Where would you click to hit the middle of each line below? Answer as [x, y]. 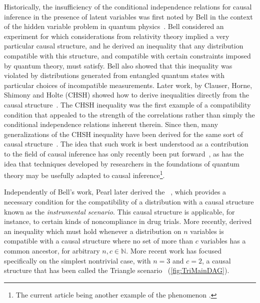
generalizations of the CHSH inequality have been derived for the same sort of [123, 134]
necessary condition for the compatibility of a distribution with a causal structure [129, 201]
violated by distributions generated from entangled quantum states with [114, 75]
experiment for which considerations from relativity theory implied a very [117, 36]
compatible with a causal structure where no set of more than [98, 241]
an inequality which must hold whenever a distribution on [93, 231]
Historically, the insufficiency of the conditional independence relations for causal [128, 6]
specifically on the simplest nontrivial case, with [77, 260]
